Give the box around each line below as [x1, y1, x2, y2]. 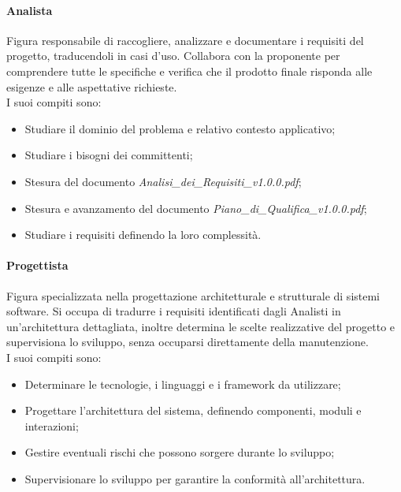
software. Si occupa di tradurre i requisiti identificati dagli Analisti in [6, 303, 341, 319]
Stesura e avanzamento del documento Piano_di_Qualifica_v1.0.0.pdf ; [24, 199, 367, 216]
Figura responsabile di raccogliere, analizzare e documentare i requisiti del [6, 32, 364, 48]
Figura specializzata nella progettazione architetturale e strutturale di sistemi [6, 287, 381, 304]
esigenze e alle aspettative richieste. [6, 78, 177, 95]
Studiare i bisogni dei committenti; [24, 147, 193, 163]
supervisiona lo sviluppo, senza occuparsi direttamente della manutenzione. [6, 334, 369, 350]
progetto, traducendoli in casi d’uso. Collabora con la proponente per [6, 47, 340, 64]
